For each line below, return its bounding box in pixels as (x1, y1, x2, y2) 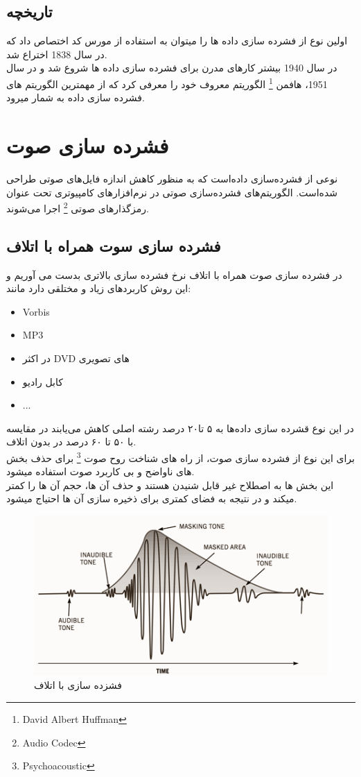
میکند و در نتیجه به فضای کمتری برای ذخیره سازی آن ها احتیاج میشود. (6, 491, 297, 506)
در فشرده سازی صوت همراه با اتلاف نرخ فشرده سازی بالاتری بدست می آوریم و (6, 267, 342, 282)
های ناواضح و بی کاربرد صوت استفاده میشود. (6, 464, 195, 479)
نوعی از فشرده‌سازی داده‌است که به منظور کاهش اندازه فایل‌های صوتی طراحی (6, 171, 338, 185)
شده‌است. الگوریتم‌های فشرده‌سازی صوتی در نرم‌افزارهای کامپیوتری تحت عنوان (6, 185, 337, 199)
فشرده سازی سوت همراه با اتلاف (6, 234, 221, 256)
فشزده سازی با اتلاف (34, 678, 122, 692)
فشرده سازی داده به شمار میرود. (6, 90, 145, 105)
